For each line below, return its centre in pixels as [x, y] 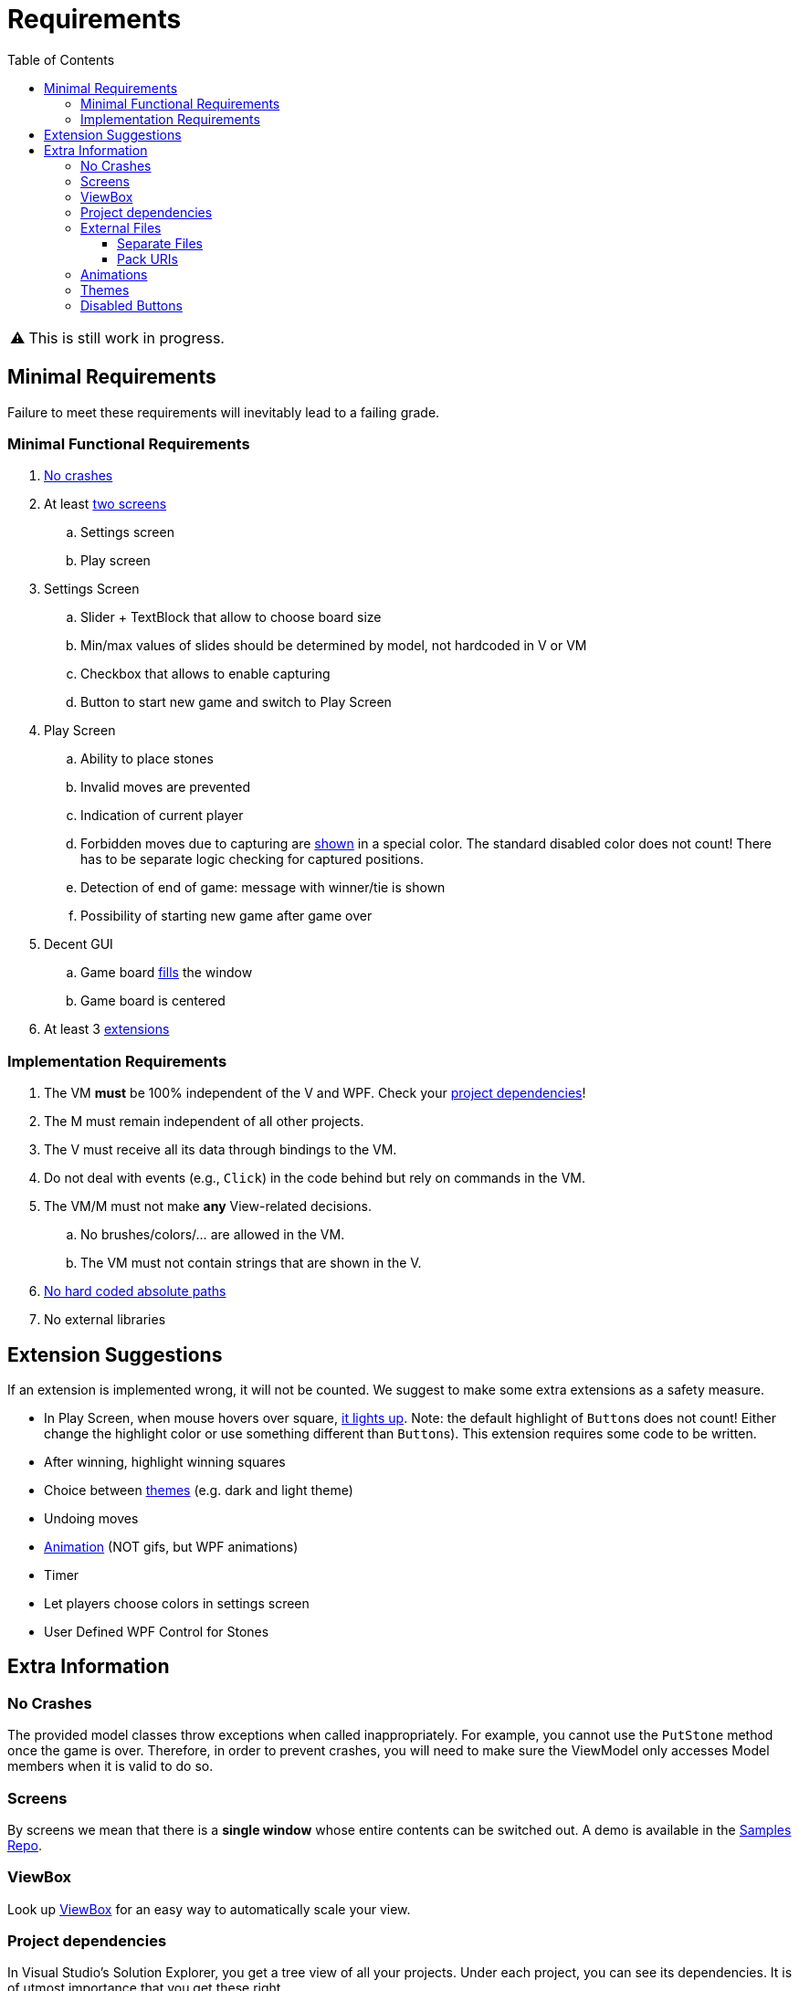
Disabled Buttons [131, 305]
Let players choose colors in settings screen [177, 1603]
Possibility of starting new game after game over [226, 916]
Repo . [25, 1845]
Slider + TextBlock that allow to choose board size [231, 617]
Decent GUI [79, 944]
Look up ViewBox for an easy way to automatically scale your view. [209, 1909]
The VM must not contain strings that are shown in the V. [251, 1263]
